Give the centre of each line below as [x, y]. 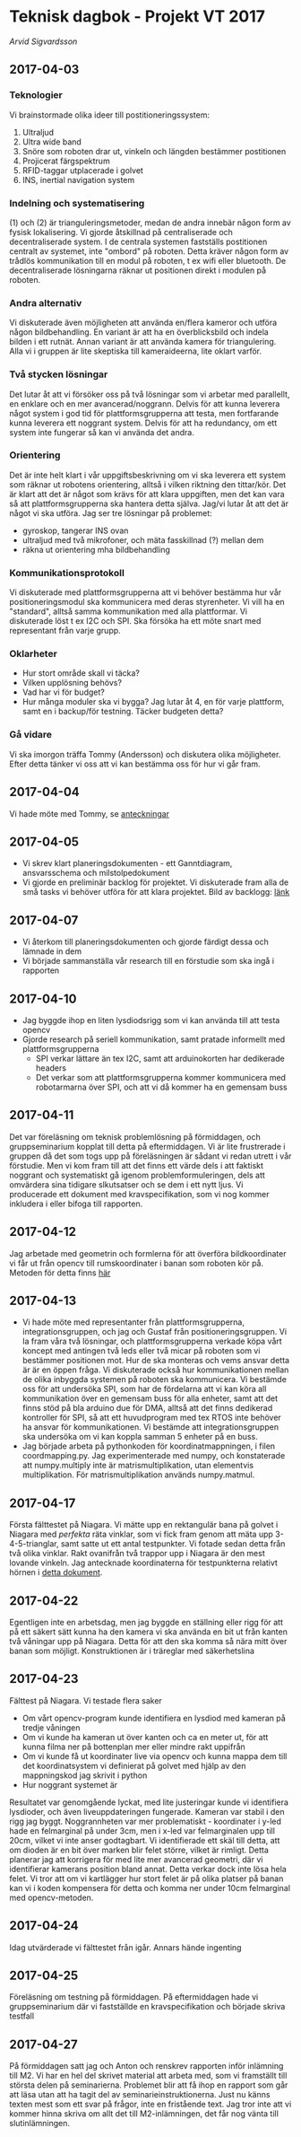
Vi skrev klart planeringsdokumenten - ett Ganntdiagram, [127, 863]
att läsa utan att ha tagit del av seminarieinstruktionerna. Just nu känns [140, 2095]
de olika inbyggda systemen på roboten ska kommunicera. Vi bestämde [154, 1379]
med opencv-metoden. [52, 1897]
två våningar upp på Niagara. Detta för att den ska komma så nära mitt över [148, 1642]
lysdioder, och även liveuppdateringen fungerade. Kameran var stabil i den [147, 1811]
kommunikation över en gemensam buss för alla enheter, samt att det [150, 1398]
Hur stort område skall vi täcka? [81, 673]
